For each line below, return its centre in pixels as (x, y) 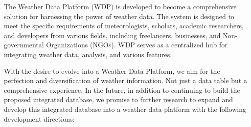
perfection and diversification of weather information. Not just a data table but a (125, 80)
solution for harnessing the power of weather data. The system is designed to (119, 16)
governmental (24, 45)
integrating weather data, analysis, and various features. (88, 54)
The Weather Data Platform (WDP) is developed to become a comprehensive (120, 6)
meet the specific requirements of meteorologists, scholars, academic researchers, (124, 26)
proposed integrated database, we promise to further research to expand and (119, 99)
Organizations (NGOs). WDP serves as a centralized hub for (137, 45)
